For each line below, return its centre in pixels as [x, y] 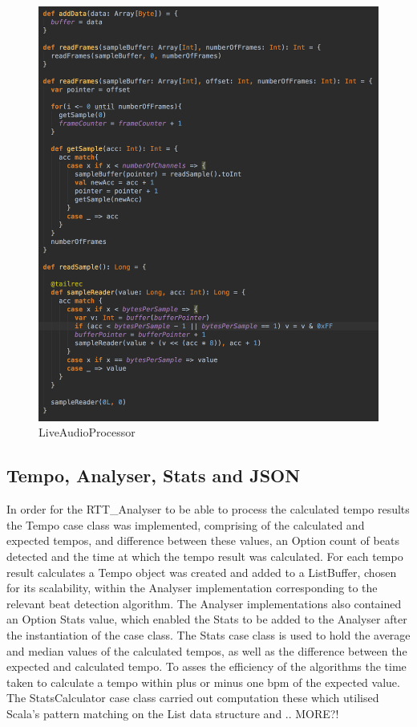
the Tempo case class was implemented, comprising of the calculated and [186, 524]
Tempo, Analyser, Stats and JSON [154, 475]
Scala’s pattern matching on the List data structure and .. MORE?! [173, 713]
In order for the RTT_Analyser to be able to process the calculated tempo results [208, 509]
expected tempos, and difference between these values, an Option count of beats [203, 540]
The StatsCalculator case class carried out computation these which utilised [193, 698]
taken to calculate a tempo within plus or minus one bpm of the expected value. [203, 682]
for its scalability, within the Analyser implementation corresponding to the [192, 588]
